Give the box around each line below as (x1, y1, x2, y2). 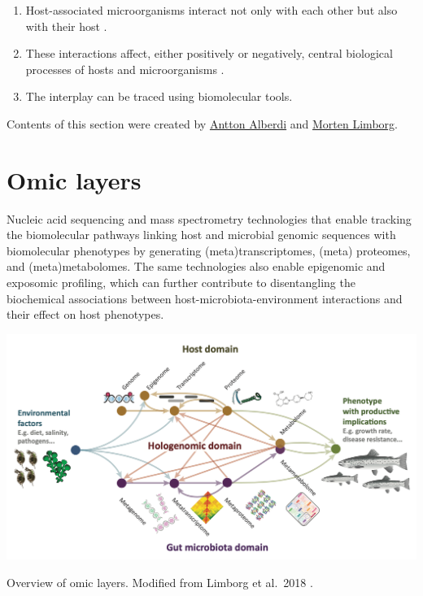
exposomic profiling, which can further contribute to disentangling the (7, 274, 355, 291)
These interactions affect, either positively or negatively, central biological (25, 45, 393, 62)
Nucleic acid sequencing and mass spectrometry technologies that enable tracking (7, 210, 412, 227)
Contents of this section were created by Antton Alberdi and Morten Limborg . (7, 115, 398, 132)
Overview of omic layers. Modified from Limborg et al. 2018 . (7, 573, 313, 590)
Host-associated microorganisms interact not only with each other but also (25, 2, 398, 18)
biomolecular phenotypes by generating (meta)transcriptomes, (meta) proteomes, (7, 241, 411, 259)
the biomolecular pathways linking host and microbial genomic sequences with (7, 226, 396, 243)
